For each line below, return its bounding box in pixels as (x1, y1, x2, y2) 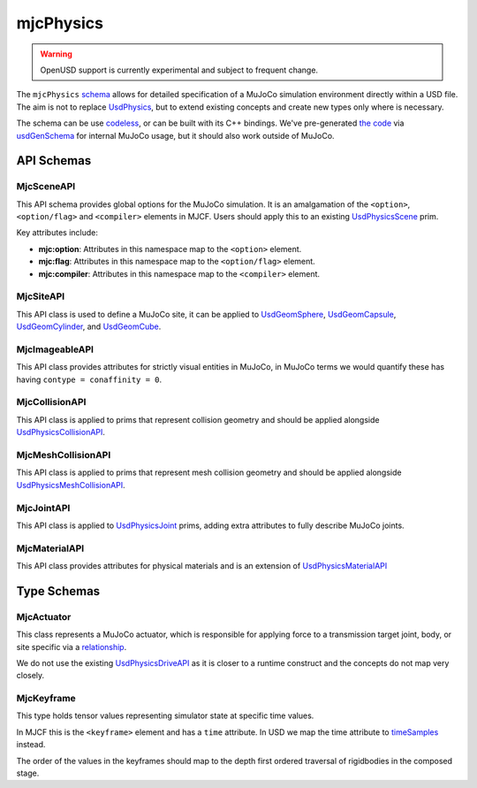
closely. (16, 670, 45, 681)
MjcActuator (16, 610, 72, 623)
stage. (16, 768, 40, 778)
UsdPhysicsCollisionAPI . (16, 427, 106, 438)
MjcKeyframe (16, 692, 77, 705)
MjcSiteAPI (16, 290, 65, 302)
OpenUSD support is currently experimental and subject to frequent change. (40, 65, 318, 75)
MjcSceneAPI (16, 180, 76, 193)
